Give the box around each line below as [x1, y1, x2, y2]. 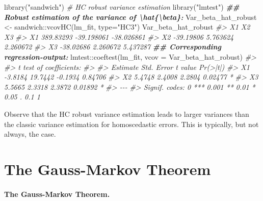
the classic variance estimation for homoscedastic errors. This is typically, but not [4, 118, 259, 129]
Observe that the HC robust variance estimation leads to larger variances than [4, 108, 249, 119]
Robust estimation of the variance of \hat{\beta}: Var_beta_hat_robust [4, 11, 257, 22]
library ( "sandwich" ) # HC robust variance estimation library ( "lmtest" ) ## [4, 2, 240, 12]
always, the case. [4, 129, 56, 139]
